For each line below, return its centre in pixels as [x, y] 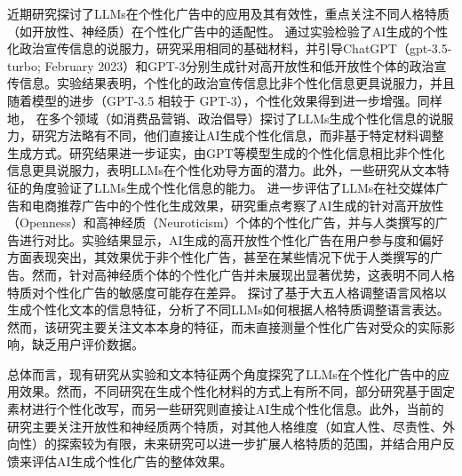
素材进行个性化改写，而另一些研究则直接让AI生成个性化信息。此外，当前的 [226, 409]
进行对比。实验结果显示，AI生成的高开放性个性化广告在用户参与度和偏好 [231, 239]
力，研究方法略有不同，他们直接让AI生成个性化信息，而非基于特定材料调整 [226, 135]
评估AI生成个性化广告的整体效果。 [132, 460]
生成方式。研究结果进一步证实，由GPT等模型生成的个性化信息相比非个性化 [226, 152]
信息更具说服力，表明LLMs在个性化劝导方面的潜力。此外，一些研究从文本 [222, 170]
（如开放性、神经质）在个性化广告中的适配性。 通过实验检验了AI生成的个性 [228, 31]
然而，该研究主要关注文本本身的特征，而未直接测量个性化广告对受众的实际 [225, 326]
